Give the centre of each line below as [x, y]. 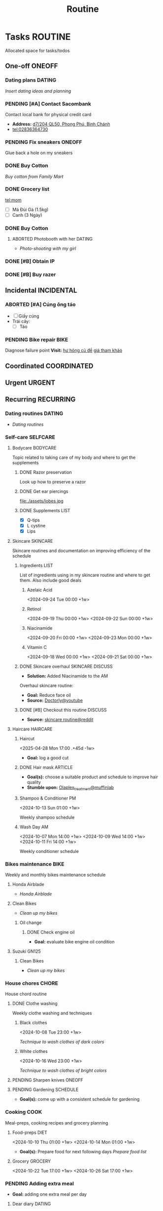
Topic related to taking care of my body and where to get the [74, 457]
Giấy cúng [29, 316]
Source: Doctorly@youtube [55, 700]
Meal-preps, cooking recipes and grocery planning [57, 1123]
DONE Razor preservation [46, 472]
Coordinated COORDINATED [49, 366]
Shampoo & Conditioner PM [48, 798]
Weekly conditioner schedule [49, 851]
